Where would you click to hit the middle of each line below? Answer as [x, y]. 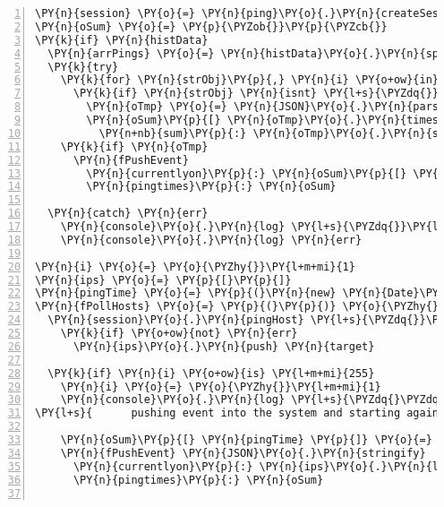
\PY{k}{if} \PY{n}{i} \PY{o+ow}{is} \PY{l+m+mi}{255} [211, 373]
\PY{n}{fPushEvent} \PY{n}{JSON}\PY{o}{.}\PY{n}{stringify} [243, 453]
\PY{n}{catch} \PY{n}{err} [128, 214]
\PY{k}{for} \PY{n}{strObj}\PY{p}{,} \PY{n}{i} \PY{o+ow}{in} [250, 80]
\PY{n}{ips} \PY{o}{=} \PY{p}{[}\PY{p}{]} [163, 280]
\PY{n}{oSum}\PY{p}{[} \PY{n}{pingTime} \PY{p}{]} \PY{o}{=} [246, 440]
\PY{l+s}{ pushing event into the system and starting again [237, 413]
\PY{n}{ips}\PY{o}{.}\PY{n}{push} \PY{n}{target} [224, 346]
